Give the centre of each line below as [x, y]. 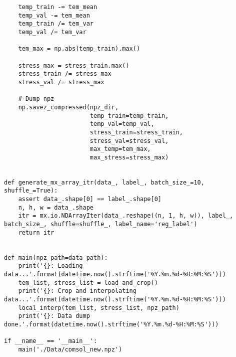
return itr [36, 232]
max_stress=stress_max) [129, 157]
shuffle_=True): [31, 191]
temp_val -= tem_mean [54, 15]
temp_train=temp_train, [129, 116]
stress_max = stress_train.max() [74, 65]
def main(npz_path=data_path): [56, 257]
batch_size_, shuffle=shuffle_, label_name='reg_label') [101, 224]
